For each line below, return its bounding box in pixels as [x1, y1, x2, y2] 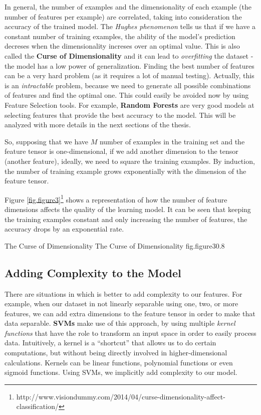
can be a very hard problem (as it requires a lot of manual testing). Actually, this [5, 70, 254, 81]
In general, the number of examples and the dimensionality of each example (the [5, 2, 251, 12]
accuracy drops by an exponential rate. [5, 224, 124, 234]
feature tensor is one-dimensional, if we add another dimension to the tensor [5, 146, 238, 156]
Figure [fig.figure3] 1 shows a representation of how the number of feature [5, 192, 227, 204]
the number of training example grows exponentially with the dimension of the [5, 165, 246, 176]
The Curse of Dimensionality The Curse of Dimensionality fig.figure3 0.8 [5, 240, 225, 251]
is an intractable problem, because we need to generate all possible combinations [5, 80, 251, 90]
